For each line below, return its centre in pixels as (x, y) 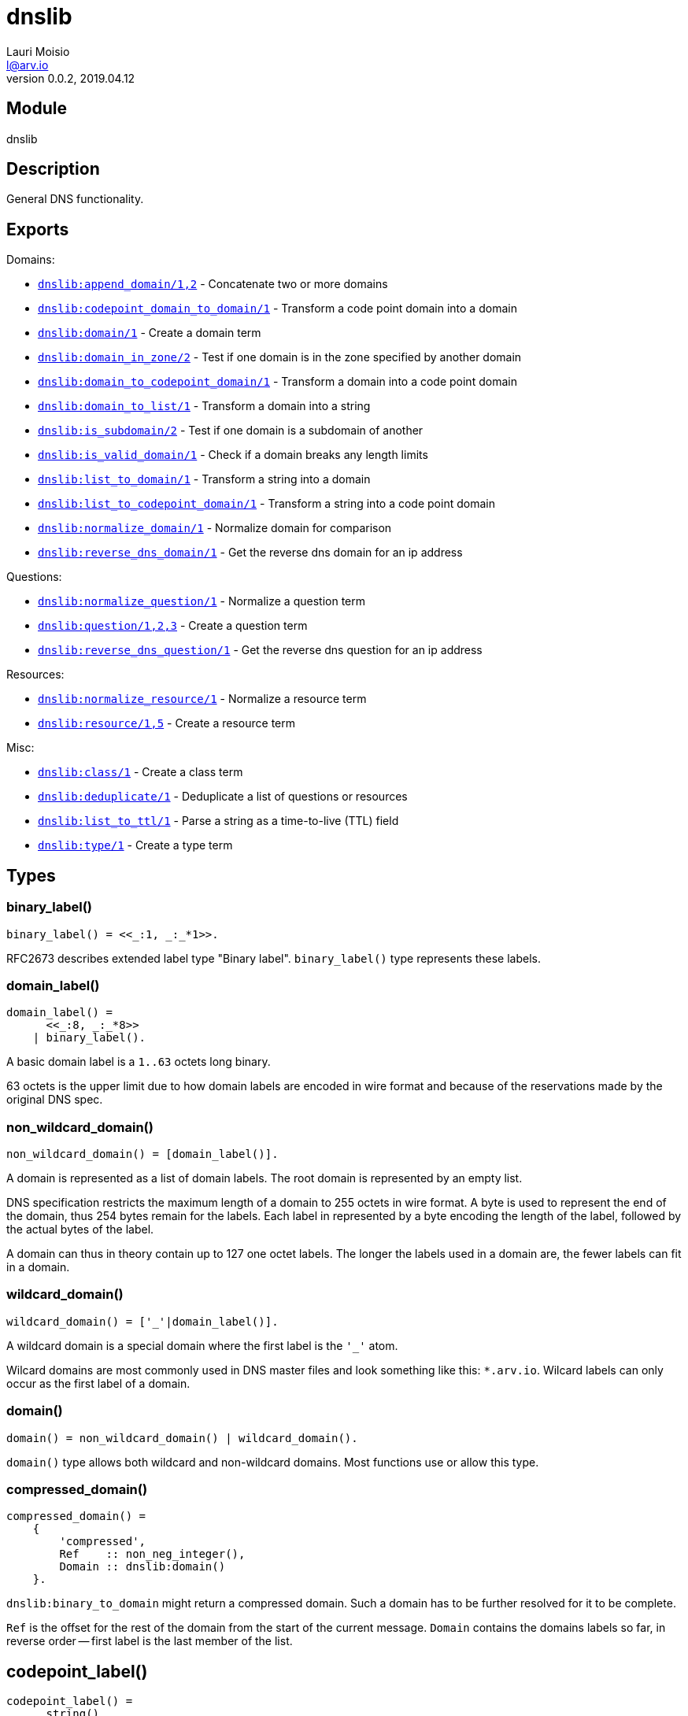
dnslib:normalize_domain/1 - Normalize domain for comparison (215, 528)
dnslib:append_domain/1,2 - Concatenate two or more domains (213, 284)
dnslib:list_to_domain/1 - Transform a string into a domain (204, 479)
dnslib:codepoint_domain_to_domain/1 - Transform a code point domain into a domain (277, 309)
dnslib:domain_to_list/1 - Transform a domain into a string (204, 406)
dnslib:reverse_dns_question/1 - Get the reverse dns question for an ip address (260, 650)
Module (37, 109)
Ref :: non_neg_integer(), (152, 1554)
